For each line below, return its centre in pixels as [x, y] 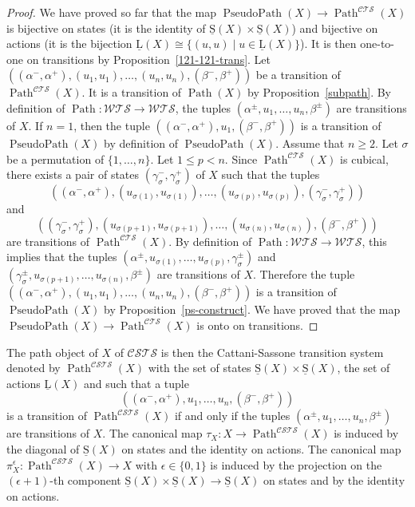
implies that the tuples [62, 257]
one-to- [377, 44]
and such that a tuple [136, 383]
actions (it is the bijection [69, 44]
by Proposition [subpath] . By [319, 92]
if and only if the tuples [232, 416]
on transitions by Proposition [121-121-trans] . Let [149, 59]
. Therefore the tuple [304, 274]
